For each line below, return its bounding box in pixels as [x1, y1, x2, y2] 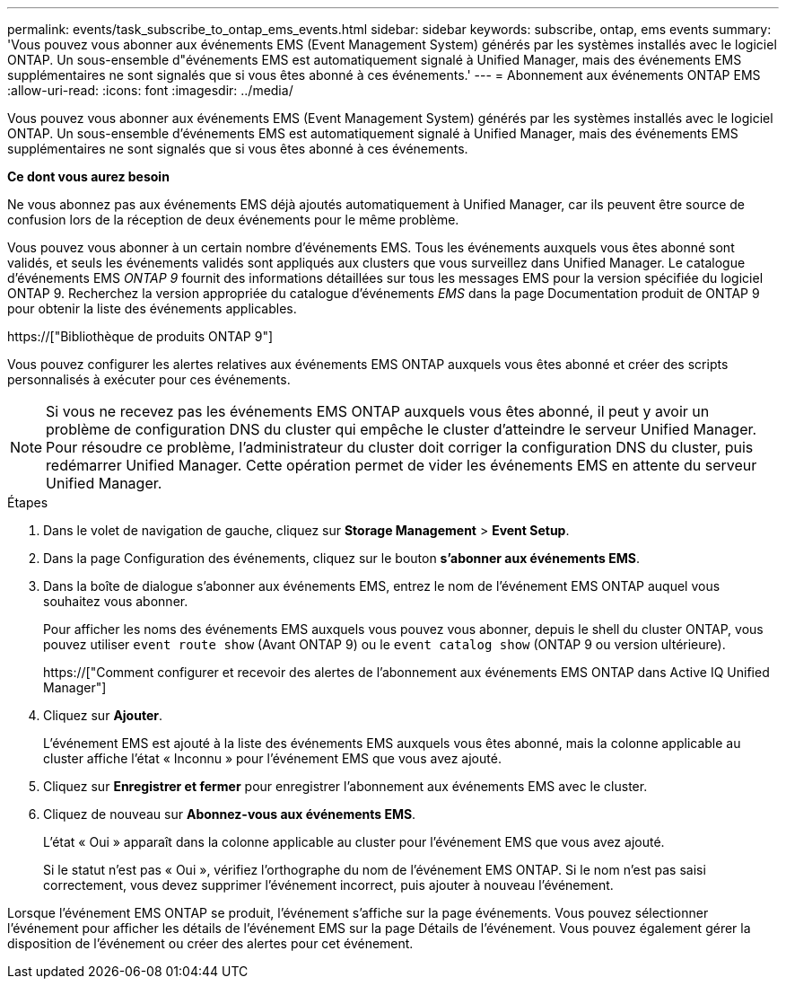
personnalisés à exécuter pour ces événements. [7, 372, 291, 387]
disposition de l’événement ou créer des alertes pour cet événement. [7, 936, 414, 951]
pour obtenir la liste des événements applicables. [7, 301, 297, 316]
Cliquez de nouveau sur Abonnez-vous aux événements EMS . [43, 806, 416, 822]
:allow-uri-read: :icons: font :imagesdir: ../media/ [7, 83, 293, 98]
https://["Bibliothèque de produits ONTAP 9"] [7, 329, 274, 344]
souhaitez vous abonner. [43, 594, 188, 609]
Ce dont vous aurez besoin [7, 169, 170, 184]
